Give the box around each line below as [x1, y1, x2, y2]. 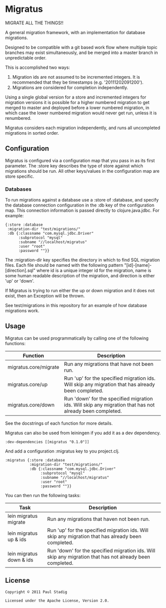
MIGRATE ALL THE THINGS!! [5, 20, 64, 26]
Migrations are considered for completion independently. [12, 84, 128, 90]
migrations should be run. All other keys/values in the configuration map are [5, 168, 160, 174]
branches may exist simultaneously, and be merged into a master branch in [5, 50, 158, 55]
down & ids [7, 556, 34, 563]
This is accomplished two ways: [5, 64, 70, 70]
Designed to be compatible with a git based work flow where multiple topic [5, 44, 158, 50]
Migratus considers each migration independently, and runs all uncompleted [5, 125, 161, 131]
